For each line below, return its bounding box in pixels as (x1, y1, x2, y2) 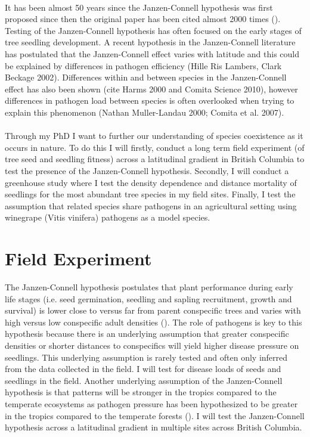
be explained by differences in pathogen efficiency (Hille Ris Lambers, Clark (5, 59, 282, 72)
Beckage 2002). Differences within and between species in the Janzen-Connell (5, 71, 287, 83)
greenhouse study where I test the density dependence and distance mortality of (5, 176, 297, 188)
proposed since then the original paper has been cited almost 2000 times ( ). (5, 13, 281, 25)
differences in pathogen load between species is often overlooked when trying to (5, 94, 294, 107)
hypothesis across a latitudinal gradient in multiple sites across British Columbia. (5, 421, 302, 433)
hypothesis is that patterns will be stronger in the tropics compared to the (5, 386, 277, 398)
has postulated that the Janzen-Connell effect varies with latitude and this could (5, 47, 300, 60)
